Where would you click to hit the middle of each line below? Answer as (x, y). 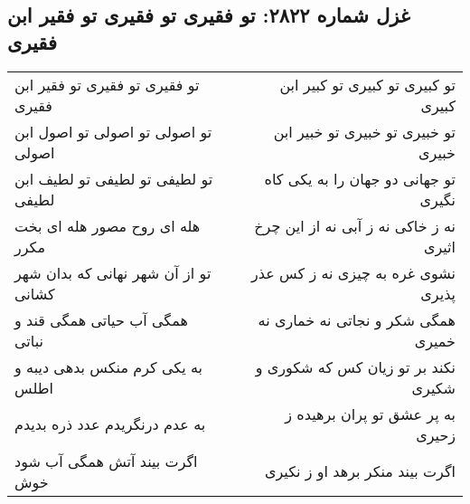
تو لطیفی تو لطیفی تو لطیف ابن (114, 178)
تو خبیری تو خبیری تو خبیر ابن (364, 131)
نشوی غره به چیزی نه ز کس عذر (353, 272)
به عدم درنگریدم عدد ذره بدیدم (110, 424)
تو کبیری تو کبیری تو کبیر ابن (367, 84)
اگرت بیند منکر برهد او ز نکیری (360, 471)
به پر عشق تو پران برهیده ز (370, 414)
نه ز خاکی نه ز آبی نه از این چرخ (355, 225)
